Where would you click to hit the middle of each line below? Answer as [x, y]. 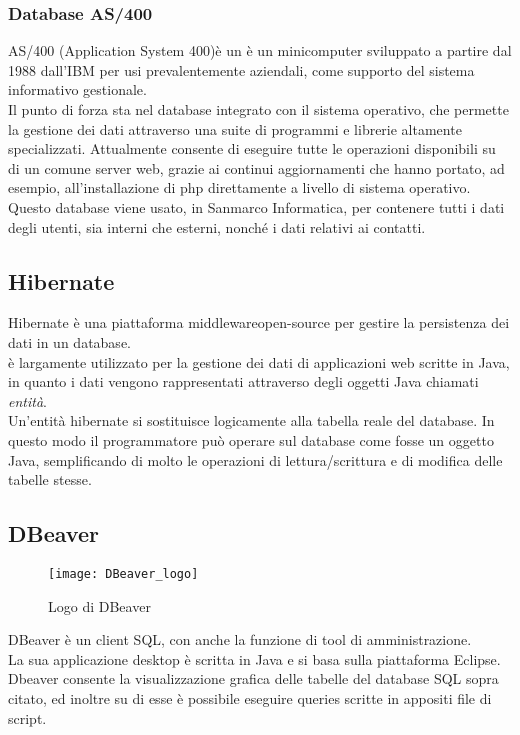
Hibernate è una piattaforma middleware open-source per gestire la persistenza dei [259, 322]
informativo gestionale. [77, 89]
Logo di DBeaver [99, 605]
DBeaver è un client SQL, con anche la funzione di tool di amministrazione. [240, 639]
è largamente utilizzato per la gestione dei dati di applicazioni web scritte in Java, [259, 361]
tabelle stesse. [50, 479]
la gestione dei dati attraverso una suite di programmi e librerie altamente [235, 128]
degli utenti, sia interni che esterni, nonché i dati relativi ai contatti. [217, 226]
